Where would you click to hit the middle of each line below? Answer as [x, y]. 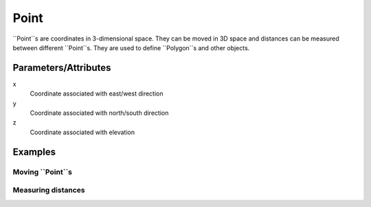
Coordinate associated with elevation [82, 132]
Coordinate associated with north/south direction [99, 113]
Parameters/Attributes [62, 68]
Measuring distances [49, 190]
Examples [34, 152]
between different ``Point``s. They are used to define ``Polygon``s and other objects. [131, 47]
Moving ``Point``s [42, 172]
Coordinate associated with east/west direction [97, 94]
